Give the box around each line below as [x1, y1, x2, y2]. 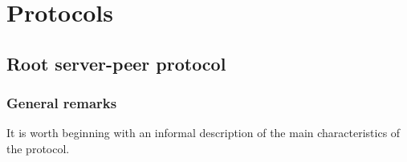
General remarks [6, 93, 117, 113]
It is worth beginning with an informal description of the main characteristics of [6, 124, 401, 141]
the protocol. [6, 140, 70, 156]
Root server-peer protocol [6, 51, 226, 75]
